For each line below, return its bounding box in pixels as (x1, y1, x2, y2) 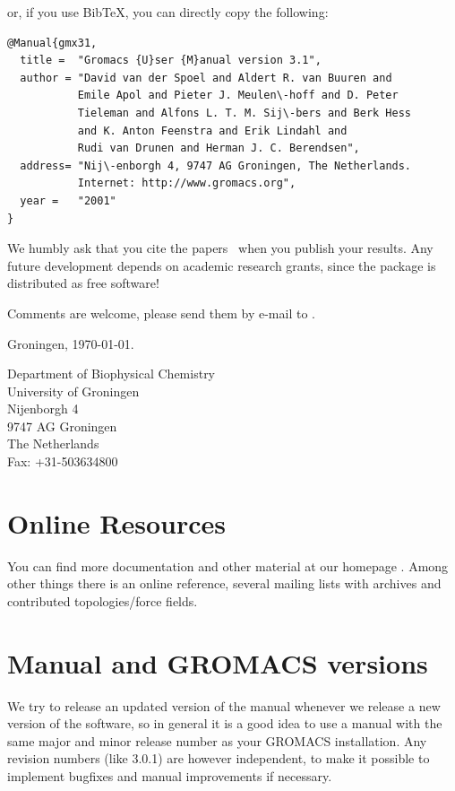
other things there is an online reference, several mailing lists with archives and (7, 574, 442, 593)
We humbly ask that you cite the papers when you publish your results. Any (7, 239, 434, 257)
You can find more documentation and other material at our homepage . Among (7, 556, 449, 575)
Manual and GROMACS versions (7, 644, 428, 681)
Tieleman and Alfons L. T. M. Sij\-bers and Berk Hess (77, 106, 412, 119)
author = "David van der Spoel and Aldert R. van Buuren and (20, 71, 392, 84)
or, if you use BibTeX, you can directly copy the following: (7, 3, 329, 21)
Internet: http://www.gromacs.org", (77, 177, 296, 190)
